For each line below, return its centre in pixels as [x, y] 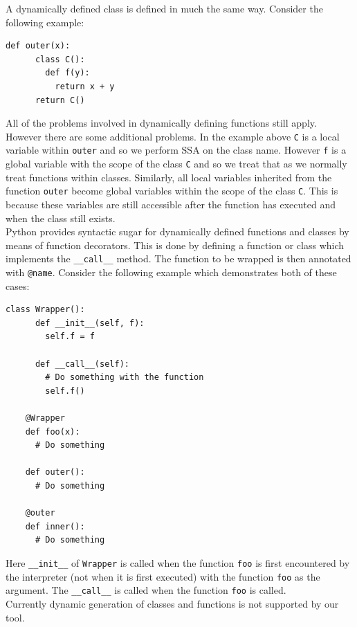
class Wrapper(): [45, 310]
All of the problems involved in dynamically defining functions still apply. [161, 123]
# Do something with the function [125, 378]
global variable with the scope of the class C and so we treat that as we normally [176, 164]
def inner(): [55, 526]
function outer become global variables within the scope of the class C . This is [172, 191]
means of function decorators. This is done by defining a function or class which [175, 245]
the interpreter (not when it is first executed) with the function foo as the [163, 576]
